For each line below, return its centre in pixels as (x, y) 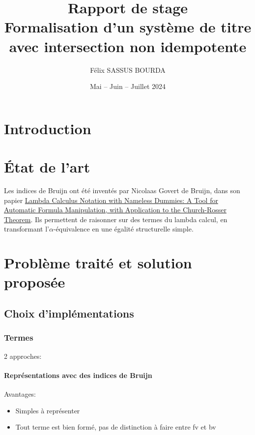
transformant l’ (27, 229)
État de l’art (47, 167)
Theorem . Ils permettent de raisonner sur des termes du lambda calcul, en (116, 219)
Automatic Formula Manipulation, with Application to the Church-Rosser (115, 210)
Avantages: (20, 393)
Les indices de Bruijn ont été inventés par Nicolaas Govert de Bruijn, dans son (122, 190)
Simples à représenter (48, 410)
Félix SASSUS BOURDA (128, 70)
